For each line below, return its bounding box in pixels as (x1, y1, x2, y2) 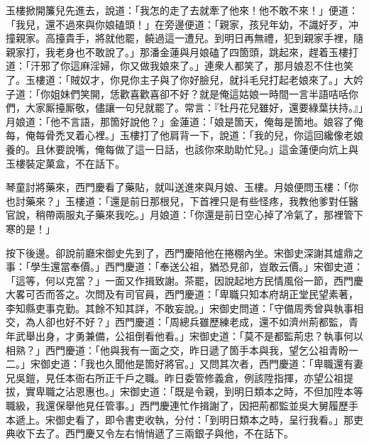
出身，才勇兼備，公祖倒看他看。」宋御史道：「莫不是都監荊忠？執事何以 (35, 329, 363, 344)
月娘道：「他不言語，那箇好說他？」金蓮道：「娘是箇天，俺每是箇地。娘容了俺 (6, 114, 363, 128)
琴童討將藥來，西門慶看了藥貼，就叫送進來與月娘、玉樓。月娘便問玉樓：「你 (6, 180, 358, 194)
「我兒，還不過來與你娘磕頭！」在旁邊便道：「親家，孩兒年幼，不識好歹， (6, 16, 348, 31)
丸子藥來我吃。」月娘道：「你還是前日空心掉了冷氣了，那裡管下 (75, 207, 363, 222)
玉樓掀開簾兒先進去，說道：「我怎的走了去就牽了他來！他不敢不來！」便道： (6, 3, 358, 17)
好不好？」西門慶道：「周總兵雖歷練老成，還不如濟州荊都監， (65, 314, 348, 329)
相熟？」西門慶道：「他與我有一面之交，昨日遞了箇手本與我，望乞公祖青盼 (6, 342, 348, 357)
